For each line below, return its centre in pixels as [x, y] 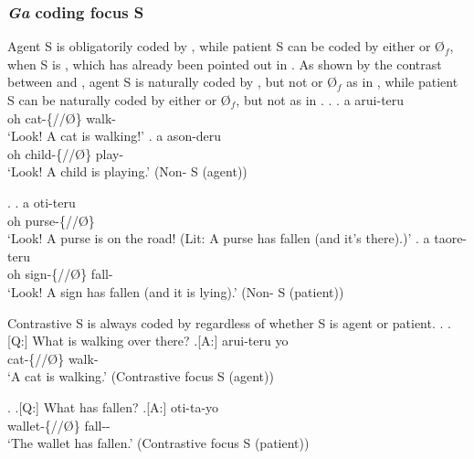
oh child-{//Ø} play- [66, 153]
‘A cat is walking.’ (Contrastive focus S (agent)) [141, 376]
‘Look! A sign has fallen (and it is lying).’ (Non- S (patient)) [176, 291]
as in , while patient [402, 82]
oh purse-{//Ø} [51, 220]
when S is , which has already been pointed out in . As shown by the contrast [225, 64]
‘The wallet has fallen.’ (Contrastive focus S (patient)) [158, 443]
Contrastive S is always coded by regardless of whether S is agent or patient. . [226, 322]
